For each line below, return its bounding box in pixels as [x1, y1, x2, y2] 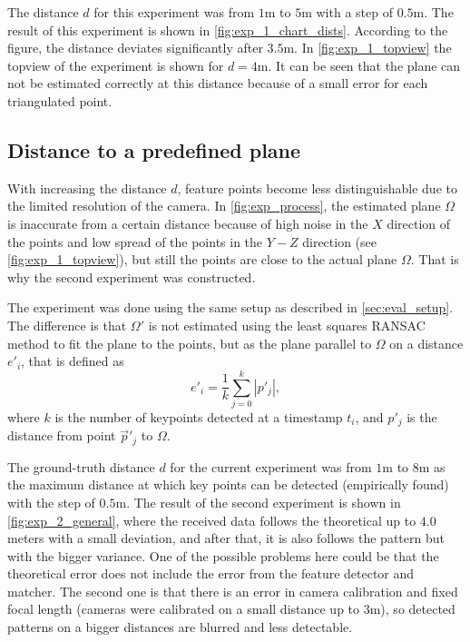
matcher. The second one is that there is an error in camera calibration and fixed [7, 581, 458, 600]
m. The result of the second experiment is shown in [115, 492, 401, 511]
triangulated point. [7, 91, 113, 110]
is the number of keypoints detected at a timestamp [54, 407, 343, 426]
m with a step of [301, 3, 393, 21]
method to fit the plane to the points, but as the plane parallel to [7, 333, 372, 352]
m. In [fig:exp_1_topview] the [283, 38, 452, 57]
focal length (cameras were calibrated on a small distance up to [7, 599, 360, 618]
